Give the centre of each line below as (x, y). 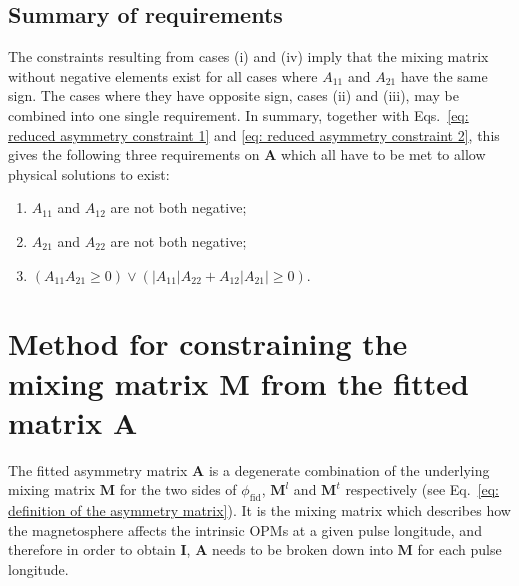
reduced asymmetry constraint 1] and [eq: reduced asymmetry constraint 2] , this (254, 134)
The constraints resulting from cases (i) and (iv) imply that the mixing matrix (248, 56)
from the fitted (364, 382)
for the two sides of (178, 489)
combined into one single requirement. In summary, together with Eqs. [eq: (238, 114)
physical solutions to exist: (89, 173)
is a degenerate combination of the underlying (349, 469)
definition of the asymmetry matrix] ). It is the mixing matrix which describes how (259, 510)
